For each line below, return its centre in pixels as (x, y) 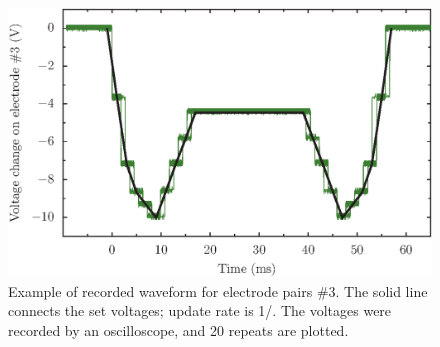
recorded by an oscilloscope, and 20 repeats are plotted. (178, 329)
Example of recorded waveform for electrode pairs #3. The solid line (218, 290)
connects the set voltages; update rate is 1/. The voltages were (200, 310)
